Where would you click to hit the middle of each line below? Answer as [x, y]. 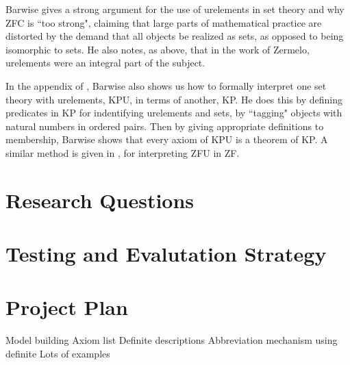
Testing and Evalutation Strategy [166, 254]
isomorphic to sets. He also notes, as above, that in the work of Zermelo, [158, 49]
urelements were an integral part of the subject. [105, 63]
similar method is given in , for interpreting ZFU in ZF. [123, 152]
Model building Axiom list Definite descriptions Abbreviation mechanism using [172, 340]
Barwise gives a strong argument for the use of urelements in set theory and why [175, 9]
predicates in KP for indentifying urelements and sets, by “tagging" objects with [174, 113]
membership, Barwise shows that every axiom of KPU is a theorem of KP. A [167, 139]
